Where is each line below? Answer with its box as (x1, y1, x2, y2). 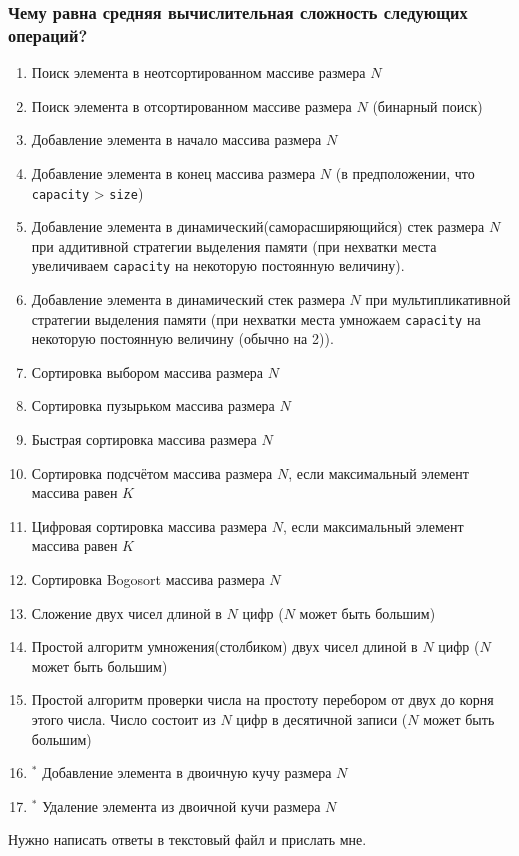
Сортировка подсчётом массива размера (31, 462, 273, 483)
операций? (8, 22, 88, 47)
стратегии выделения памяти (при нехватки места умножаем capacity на (31, 308, 481, 329)
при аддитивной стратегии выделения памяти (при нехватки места (31, 235, 437, 256)
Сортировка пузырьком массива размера (31, 395, 275, 416)
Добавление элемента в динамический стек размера (31, 289, 345, 310)
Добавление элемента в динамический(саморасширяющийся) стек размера (31, 216, 485, 237)
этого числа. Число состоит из (31, 708, 216, 729)
